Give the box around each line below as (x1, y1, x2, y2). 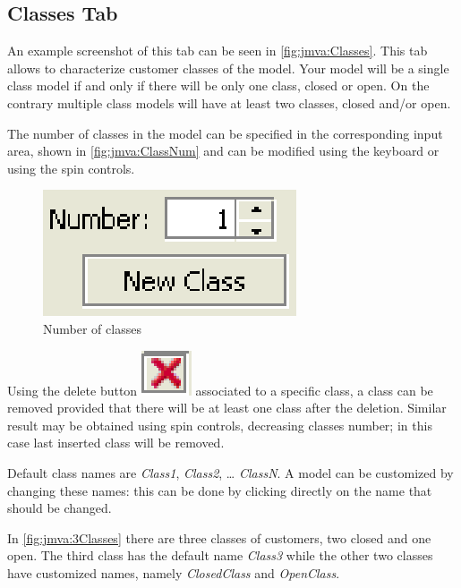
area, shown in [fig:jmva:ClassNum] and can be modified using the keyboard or (7, 141, 440, 160)
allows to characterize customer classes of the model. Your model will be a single (7, 58, 449, 77)
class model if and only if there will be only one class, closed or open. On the (7, 76, 430, 95)
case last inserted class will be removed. (7, 433, 225, 452)
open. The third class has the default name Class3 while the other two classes (7, 546, 433, 565)
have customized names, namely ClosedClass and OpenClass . (7, 563, 340, 582)
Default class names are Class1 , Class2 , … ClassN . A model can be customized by (7, 463, 454, 481)
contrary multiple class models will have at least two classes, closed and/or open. (7, 93, 451, 112)
